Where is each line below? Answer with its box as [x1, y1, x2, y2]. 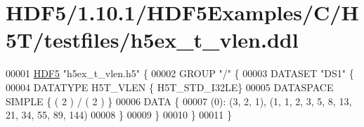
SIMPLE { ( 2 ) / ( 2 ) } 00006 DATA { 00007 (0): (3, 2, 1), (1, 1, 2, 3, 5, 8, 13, [6, 93, 352, 108]
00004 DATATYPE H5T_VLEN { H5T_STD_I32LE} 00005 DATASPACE [6, 79, 334, 94]
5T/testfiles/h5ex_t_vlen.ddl [6, 25, 299, 54]
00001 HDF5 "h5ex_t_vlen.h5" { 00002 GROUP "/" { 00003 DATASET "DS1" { [6, 66, 354, 81]
